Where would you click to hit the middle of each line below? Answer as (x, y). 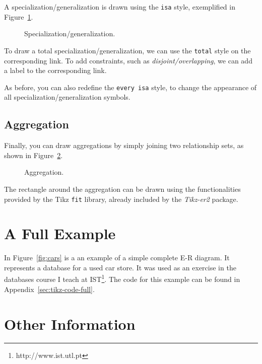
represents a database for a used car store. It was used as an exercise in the (120, 267)
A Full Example (60, 233)
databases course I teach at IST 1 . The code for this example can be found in (122, 278)
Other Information (70, 323)
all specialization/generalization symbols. (67, 97)
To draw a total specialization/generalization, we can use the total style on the (127, 50)
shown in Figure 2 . (34, 155)
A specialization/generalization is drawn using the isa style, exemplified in (120, 7)
